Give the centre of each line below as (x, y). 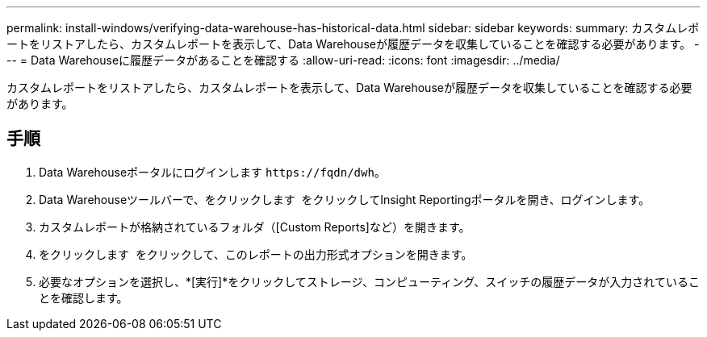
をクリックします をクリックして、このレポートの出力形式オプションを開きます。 (256, 254)
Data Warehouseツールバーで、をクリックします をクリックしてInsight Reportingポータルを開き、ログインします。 (345, 199)
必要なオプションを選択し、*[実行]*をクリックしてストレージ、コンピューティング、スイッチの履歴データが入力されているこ (369, 281)
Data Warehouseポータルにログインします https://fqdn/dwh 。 (212, 172)
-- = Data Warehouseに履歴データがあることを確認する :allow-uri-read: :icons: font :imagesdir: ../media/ (283, 60)
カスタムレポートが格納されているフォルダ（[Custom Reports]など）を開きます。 (255, 227)
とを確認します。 (84, 297)
